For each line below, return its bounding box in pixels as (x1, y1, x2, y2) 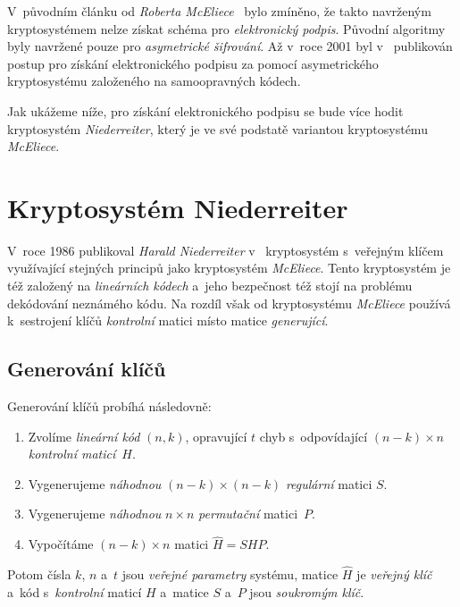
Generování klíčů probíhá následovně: (7, 397, 212, 416)
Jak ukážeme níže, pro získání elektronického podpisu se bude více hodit (7, 101, 404, 120)
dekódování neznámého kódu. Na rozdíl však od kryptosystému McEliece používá (7, 293, 451, 312)
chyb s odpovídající (259, 426, 368, 445)
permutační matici (198, 504, 298, 523)
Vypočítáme (28, 535, 94, 553)
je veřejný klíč (356, 565, 432, 584)
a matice (160, 582, 209, 601)
